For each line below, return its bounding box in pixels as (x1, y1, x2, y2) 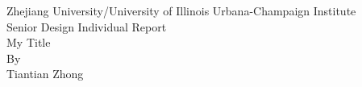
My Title (6, 34, 51, 51)
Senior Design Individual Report (6, 18, 167, 35)
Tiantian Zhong (6, 65, 84, 82)
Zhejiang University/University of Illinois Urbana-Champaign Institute (6, 2, 356, 19)
